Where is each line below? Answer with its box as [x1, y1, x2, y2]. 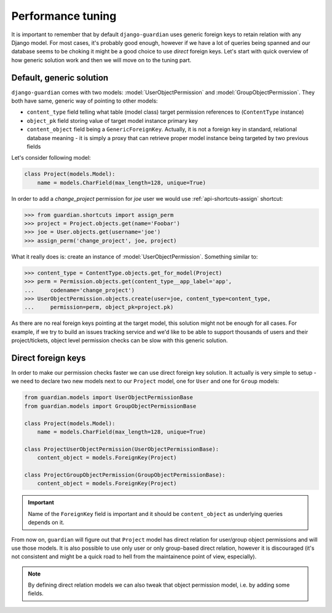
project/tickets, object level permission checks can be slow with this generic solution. [11, 337, 228, 344]
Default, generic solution [11, 72, 109, 83]
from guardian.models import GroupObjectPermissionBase [24, 402, 197, 410]
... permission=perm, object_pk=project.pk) [24, 304, 174, 311]
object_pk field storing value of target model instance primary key [26, 117, 198, 124]
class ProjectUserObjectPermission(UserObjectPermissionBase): [24, 445, 219, 453]
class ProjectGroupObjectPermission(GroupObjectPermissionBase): [24, 471, 226, 478]
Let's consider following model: [11, 154, 92, 162]
